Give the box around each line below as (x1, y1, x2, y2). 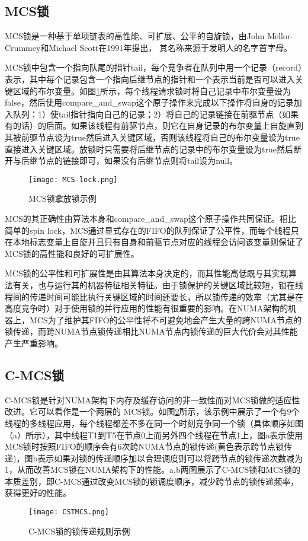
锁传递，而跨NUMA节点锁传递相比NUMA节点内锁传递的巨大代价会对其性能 (5, 325, 298, 338)
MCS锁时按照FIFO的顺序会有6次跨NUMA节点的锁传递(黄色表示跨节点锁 (5, 440, 284, 453)
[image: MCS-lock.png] (28, 175, 118, 184)
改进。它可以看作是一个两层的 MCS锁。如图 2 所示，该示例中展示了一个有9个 (5, 405, 300, 418)
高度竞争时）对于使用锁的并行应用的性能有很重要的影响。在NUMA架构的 (5, 302, 288, 314)
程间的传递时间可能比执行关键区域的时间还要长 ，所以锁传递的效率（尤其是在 (5, 290, 303, 303)
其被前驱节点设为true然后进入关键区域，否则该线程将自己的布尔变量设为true (5, 131, 300, 143)
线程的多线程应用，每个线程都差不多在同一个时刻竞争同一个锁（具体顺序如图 (5, 416, 303, 429)
